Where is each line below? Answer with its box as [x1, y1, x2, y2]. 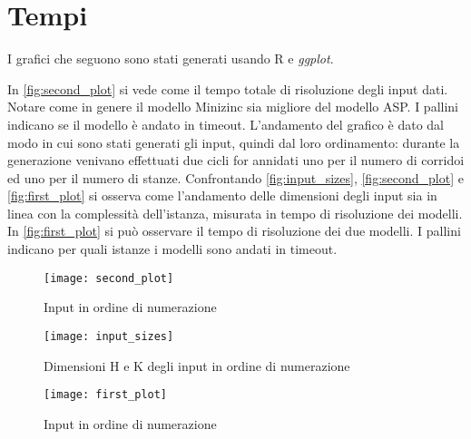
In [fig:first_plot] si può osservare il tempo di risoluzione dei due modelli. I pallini [7, 221, 461, 240]
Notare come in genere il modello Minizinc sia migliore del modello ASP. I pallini [7, 97, 458, 116]
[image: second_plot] [44, 271, 174, 285]
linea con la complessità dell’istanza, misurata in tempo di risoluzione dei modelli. [7, 203, 463, 222]
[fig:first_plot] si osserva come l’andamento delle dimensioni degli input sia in [7, 186, 437, 205]
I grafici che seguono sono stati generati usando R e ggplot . [7, 49, 334, 68]
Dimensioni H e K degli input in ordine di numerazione [44, 356, 350, 375]
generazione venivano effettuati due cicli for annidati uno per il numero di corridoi [7, 151, 465, 170]
